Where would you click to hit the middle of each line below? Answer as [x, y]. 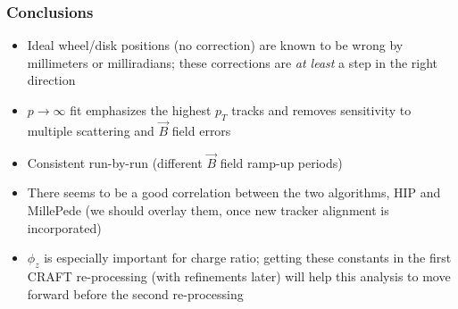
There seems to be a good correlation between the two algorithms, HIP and [234, 192]
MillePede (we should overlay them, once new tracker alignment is [208, 210]
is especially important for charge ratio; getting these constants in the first [248, 258]
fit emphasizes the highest [141, 110]
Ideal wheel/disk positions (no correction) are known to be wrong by [215, 45]
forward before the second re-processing [135, 293]
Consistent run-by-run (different [115, 162]
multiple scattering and [91, 131]
